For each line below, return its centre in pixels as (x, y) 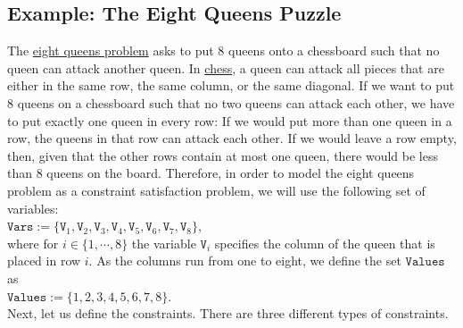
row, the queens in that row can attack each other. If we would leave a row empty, (232, 138)
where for (33, 243)
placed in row (44, 261)
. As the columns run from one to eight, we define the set (245, 261)
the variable (164, 243)
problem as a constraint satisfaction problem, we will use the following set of (216, 190)
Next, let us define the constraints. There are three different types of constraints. (228, 313)
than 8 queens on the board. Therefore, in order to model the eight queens (211, 173)
